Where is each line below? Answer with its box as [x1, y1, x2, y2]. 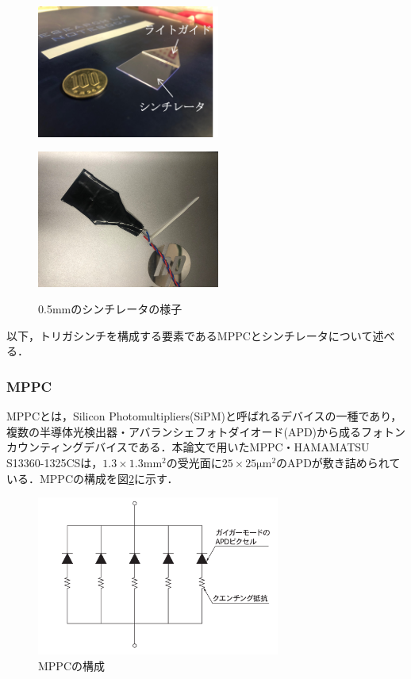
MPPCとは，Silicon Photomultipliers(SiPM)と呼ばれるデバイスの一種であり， [6, 408, 402, 424]
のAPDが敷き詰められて [276, 455, 401, 471]
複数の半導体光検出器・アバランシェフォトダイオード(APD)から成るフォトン [6, 423, 406, 439]
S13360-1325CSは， [6, 455, 103, 471]
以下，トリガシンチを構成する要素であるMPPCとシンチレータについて [6, 327, 373, 343]
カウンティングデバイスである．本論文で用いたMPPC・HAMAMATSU [6, 439, 370, 455]
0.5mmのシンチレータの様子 [38, 301, 182, 317]
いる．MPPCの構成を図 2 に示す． [6, 470, 179, 486]
